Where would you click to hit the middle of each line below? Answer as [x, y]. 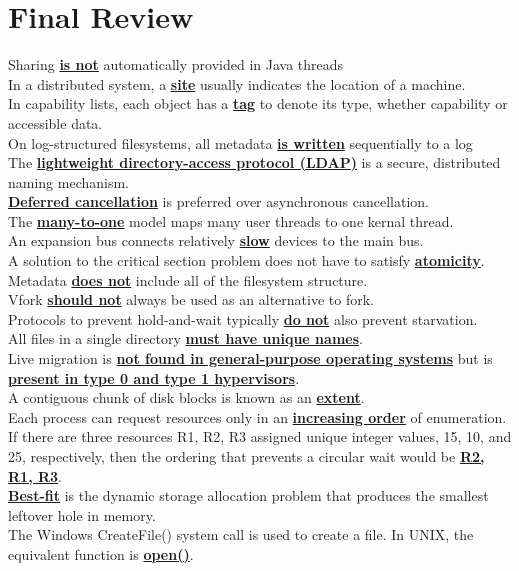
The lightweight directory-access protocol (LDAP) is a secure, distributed [254, 162]
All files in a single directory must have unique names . [185, 338]
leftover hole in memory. [82, 514]
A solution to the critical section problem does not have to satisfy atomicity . [246, 260]
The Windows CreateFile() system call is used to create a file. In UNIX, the [241, 534]
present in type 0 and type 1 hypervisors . [154, 377]
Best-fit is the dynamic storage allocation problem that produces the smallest [248, 495]
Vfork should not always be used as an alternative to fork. [191, 299]
